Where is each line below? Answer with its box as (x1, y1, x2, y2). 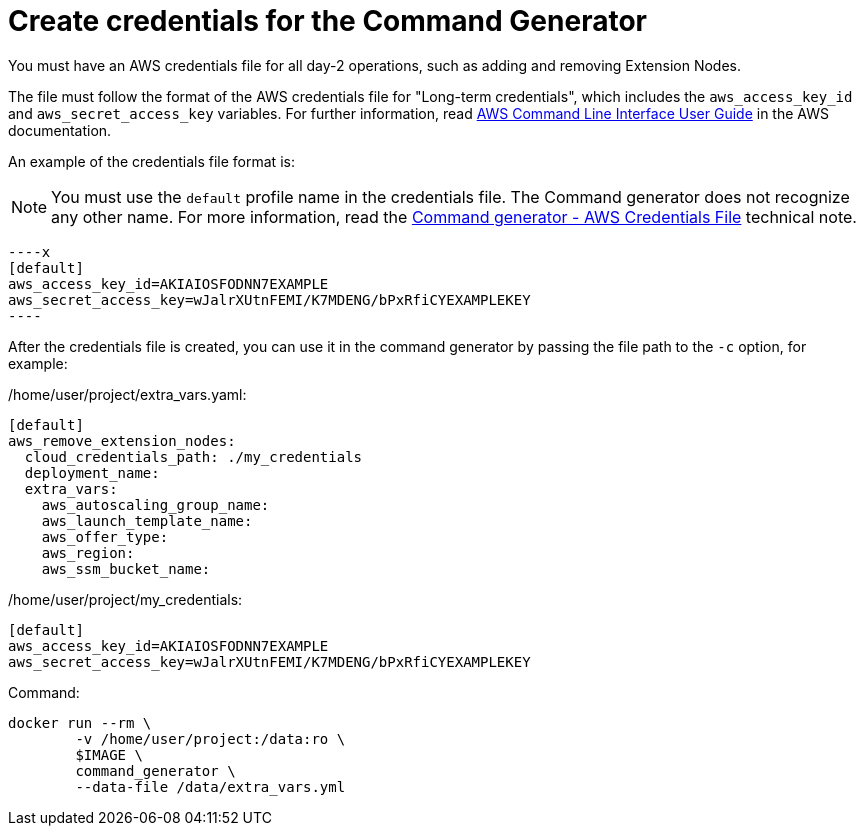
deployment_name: (24, 464, 160, 481)
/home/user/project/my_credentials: (8, 590, 243, 608)
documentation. (8, 121, 112, 139)
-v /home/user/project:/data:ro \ (75, 730, 346, 747)
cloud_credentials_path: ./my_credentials (24, 448, 363, 465)
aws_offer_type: (41, 528, 169, 545)
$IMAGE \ (75, 746, 143, 763)
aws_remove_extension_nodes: (8, 432, 236, 449)
